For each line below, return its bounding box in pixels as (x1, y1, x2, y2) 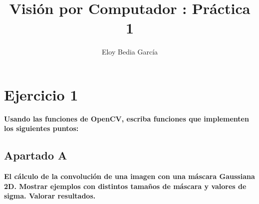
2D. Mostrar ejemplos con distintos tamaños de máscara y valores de (4, 180, 247, 191)
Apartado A (4, 147, 67, 163)
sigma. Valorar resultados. (4, 190, 96, 201)
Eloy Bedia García (101, 46, 158, 57)
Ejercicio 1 (4, 84, 78, 104)
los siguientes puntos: (4, 123, 79, 133)
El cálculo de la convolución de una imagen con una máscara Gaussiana (4, 171, 255, 181)
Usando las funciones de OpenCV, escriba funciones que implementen (4, 113, 249, 123)
